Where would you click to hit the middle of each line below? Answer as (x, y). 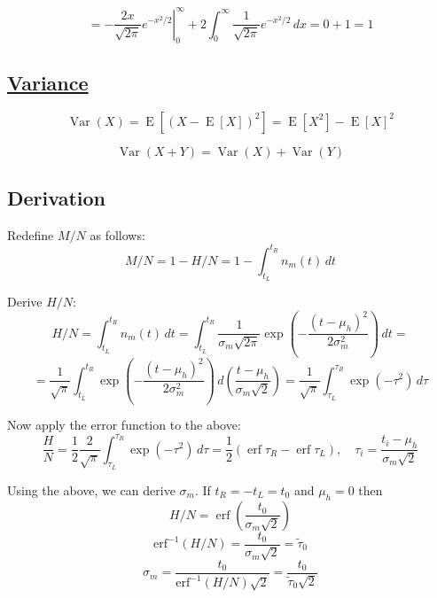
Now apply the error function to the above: (124, 425)
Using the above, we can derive (91, 489)
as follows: (117, 234)
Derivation (56, 197)
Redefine (31, 234)
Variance (48, 82)
